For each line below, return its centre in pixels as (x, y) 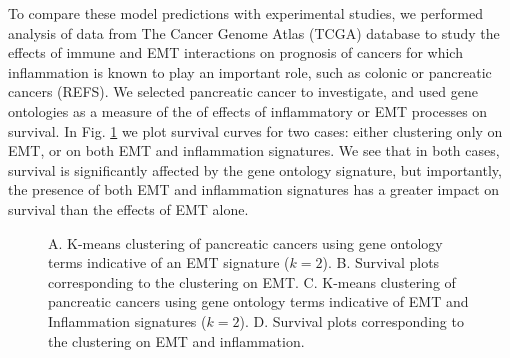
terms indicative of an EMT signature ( (169, 262)
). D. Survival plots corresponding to (351, 320)
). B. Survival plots (381, 262)
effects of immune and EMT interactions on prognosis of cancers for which (235, 52)
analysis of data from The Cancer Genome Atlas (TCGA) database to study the (254, 32)
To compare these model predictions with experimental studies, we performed (245, 13)
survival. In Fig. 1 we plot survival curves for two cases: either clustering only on (255, 130)
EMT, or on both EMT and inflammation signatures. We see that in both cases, (254, 150)
